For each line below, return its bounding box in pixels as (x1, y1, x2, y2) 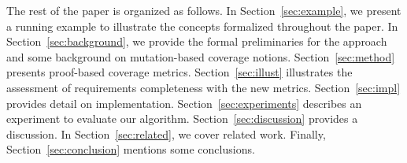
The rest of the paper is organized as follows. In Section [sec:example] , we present (6, 2, 401, 18)
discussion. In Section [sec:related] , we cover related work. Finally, (6, 125, 326, 142)
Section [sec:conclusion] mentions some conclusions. (6, 141, 255, 157)
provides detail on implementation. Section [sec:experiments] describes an (6, 94, 362, 111)
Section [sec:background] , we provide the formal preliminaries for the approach (6, 33, 387, 50)
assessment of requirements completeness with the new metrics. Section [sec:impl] (6, 79, 401, 95)
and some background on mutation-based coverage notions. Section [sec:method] (6, 48, 395, 65)
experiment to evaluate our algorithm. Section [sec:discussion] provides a (6, 110, 358, 127)
